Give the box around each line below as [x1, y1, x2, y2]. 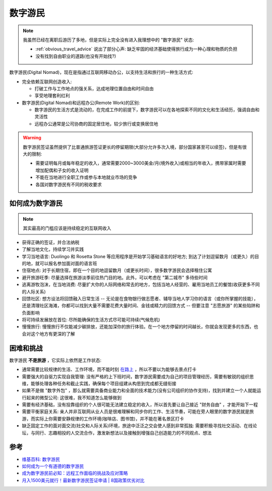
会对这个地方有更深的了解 [22, 331, 75, 337]
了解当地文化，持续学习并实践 [22, 247, 84, 253]
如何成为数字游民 [9, 199, 62, 208]
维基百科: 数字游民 [22, 456, 60, 462]
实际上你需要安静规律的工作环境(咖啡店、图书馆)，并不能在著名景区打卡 [35, 416, 184, 422]
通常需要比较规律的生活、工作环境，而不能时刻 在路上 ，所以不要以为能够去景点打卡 [22, 366, 196, 372]
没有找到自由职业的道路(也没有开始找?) [35, 53, 116, 59]
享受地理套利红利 [34, 93, 70, 99]
